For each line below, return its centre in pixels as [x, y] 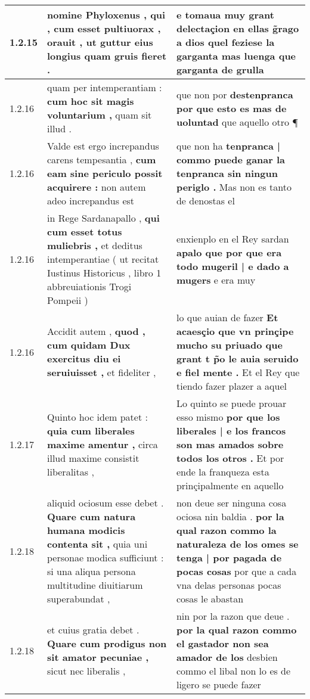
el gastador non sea [222, 643]
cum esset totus [85, 232]
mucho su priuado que [229, 345]
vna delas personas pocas [229, 585]
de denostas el [205, 201]
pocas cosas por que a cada [236, 571]
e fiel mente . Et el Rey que [238, 372]
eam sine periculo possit [105, 173]
